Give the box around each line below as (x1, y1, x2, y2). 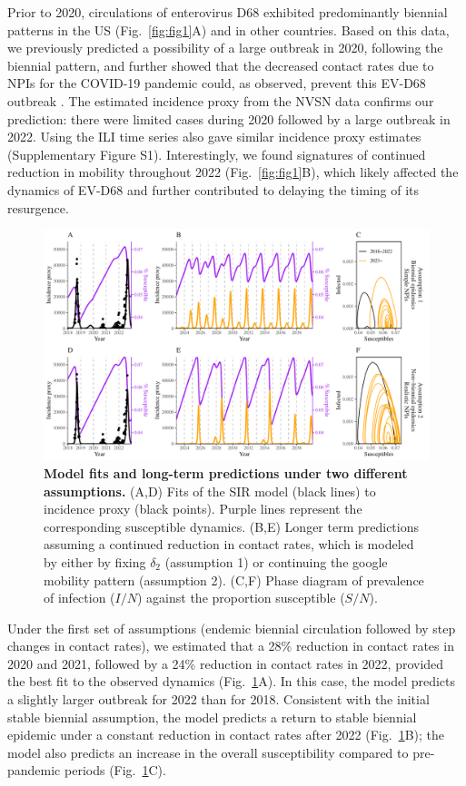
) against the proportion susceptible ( (137, 588, 345, 607)
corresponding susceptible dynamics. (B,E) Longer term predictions (44, 516, 420, 535)
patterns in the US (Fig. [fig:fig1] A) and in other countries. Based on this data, (7, 20, 450, 39)
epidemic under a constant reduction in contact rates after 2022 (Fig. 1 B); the (7, 725, 444, 744)
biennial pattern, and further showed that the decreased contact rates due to (7, 55, 434, 74)
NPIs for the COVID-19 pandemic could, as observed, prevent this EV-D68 (7, 74, 426, 93)
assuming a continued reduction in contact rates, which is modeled (44, 535, 414, 554)
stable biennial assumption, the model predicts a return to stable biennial (7, 707, 417, 726)
